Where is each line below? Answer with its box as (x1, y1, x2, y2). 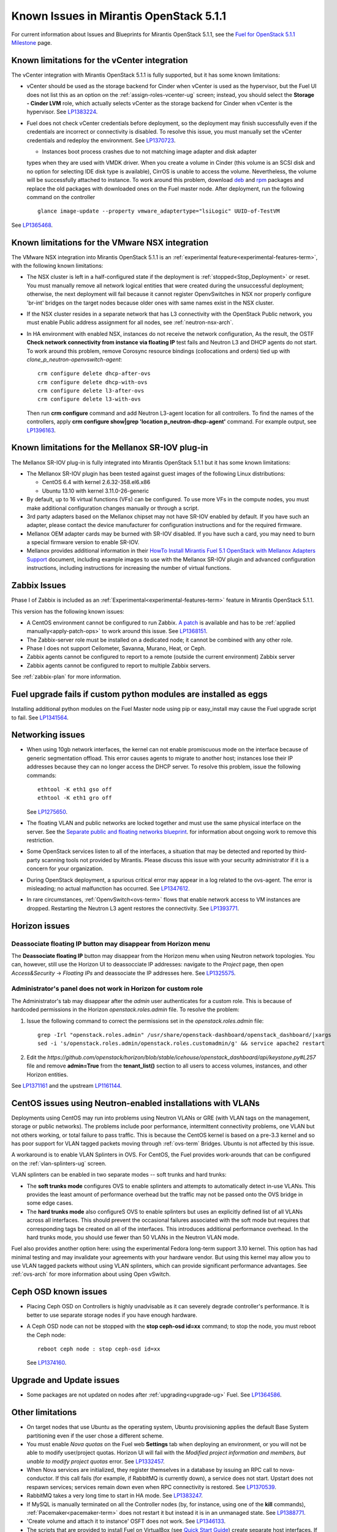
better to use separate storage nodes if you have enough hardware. (26, 1311, 197, 1319)
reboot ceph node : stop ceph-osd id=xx (37, 1345, 161, 1352)
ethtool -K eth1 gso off (37, 786, 112, 793)
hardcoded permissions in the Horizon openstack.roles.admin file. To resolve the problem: (11, 1006, 240, 1014)
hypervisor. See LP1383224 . (26, 108, 98, 116)
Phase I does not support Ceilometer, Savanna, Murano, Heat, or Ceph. (26, 645, 206, 652)
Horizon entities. (26, 1071, 69, 1078)
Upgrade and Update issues (11, 1375, 120, 1386)
